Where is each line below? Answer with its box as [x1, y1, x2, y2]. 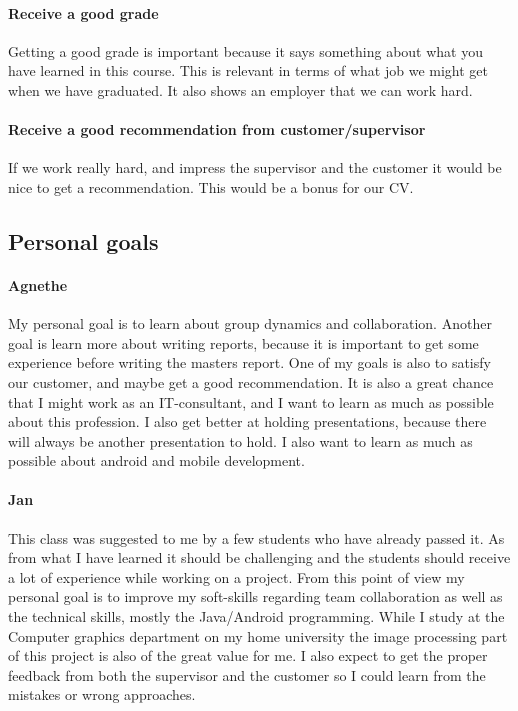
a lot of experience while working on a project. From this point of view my [8, 566, 465, 587]
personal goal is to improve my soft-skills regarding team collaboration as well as [8, 586, 503, 607]
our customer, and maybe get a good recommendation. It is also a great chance [8, 371, 494, 392]
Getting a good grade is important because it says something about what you [8, 40, 484, 61]
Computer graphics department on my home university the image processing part [8, 625, 508, 646]
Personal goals [8, 225, 159, 256]
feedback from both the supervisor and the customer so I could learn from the [8, 664, 486, 685]
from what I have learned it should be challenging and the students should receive [8, 547, 511, 568]
